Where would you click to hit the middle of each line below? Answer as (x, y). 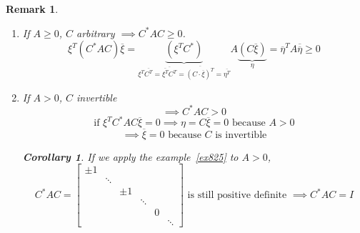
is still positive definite (237, 195)
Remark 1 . (32, 9)
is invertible (241, 135)
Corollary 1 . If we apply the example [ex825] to (130, 156)
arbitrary (96, 33)
